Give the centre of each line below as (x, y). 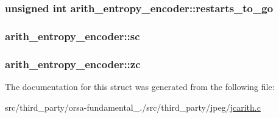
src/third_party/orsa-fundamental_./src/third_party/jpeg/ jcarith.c (133, 107)
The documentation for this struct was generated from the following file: (140, 86)
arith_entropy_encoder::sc (72, 36)
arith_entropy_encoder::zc (73, 64)
